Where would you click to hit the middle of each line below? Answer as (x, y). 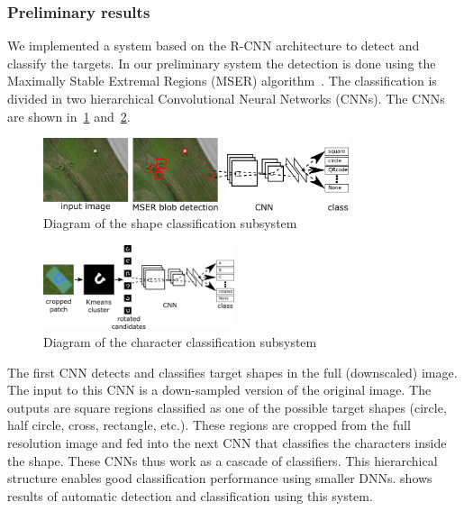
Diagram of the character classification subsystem (180, 342)
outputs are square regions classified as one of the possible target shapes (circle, (227, 407)
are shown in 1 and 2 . (69, 116)
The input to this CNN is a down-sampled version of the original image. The (219, 390)
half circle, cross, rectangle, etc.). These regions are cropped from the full (209, 425)
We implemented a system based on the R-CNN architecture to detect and (214, 46)
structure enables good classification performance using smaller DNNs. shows (220, 478)
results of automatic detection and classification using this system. (190, 495)
